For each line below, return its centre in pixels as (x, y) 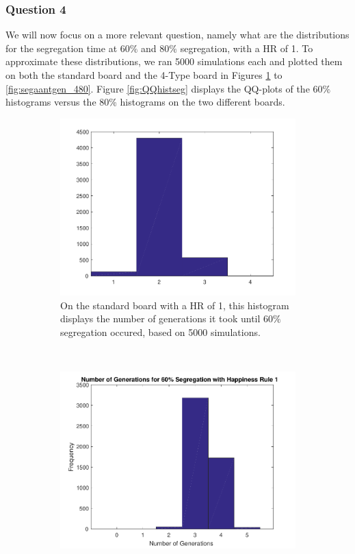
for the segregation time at (62, 48)
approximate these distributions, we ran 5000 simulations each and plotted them (174, 61)
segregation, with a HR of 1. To (247, 48)
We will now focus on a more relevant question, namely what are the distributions (177, 35)
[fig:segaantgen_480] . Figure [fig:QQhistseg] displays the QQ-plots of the (158, 88)
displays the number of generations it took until (160, 318)
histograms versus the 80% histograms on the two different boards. (145, 102)
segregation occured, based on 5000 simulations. (160, 332)
